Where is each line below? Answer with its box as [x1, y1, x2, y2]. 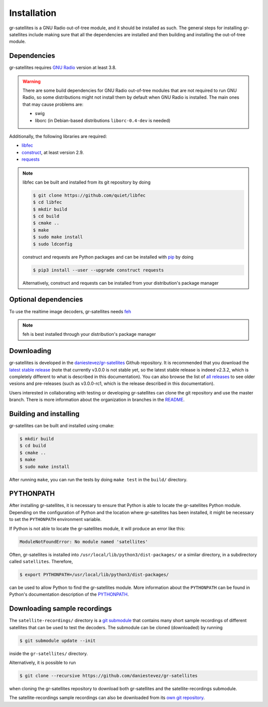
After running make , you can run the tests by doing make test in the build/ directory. [9, 476, 188, 482]
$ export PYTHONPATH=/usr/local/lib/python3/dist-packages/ [19, 572, 169, 578]
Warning [22, 78, 41, 84]
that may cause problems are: [22, 101, 84, 107]
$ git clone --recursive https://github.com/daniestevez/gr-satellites [19, 673, 198, 679]
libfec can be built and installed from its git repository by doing [22, 179, 151, 185]
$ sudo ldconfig [33, 241, 73, 247]
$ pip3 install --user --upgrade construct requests [33, 267, 164, 273]
